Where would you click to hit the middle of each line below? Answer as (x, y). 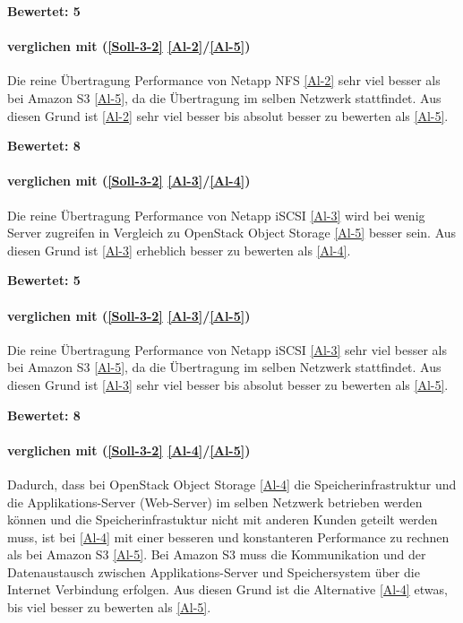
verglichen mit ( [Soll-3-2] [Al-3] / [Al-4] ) (129, 181)
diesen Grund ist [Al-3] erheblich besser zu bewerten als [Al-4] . (179, 250)
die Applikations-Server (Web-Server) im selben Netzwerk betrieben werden (215, 502)
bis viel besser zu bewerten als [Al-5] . (109, 607)
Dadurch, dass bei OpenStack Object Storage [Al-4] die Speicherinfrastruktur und (232, 484)
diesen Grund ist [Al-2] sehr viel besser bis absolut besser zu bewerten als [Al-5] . (228, 115)
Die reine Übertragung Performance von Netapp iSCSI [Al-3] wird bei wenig (216, 215)
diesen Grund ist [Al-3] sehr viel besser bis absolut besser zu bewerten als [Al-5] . (228, 384)
